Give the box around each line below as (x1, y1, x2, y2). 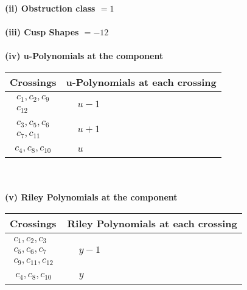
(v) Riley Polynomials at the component (5, 191, 178, 203)
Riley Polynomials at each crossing (67, 216, 237, 231)
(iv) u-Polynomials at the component (5, 49, 164, 62)
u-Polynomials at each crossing (66, 74, 217, 89)
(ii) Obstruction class (5, 2, 96, 14)
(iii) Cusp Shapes (5, 26, 79, 38)
